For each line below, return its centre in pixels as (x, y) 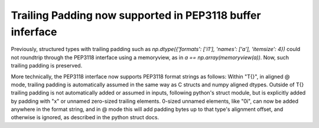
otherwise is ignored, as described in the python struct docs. (85, 117)
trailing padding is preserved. (47, 66)
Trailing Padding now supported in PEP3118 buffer (136, 15)
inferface (34, 32)
